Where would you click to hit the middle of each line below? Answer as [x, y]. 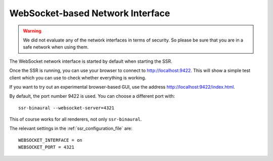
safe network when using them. [56, 47]
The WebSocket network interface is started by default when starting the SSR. [91, 61]
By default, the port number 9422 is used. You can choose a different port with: [92, 96]
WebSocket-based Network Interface [90, 13]
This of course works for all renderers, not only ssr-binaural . [76, 119]
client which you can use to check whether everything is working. [78, 77]
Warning [32, 31]
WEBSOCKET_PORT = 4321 [47, 147]
